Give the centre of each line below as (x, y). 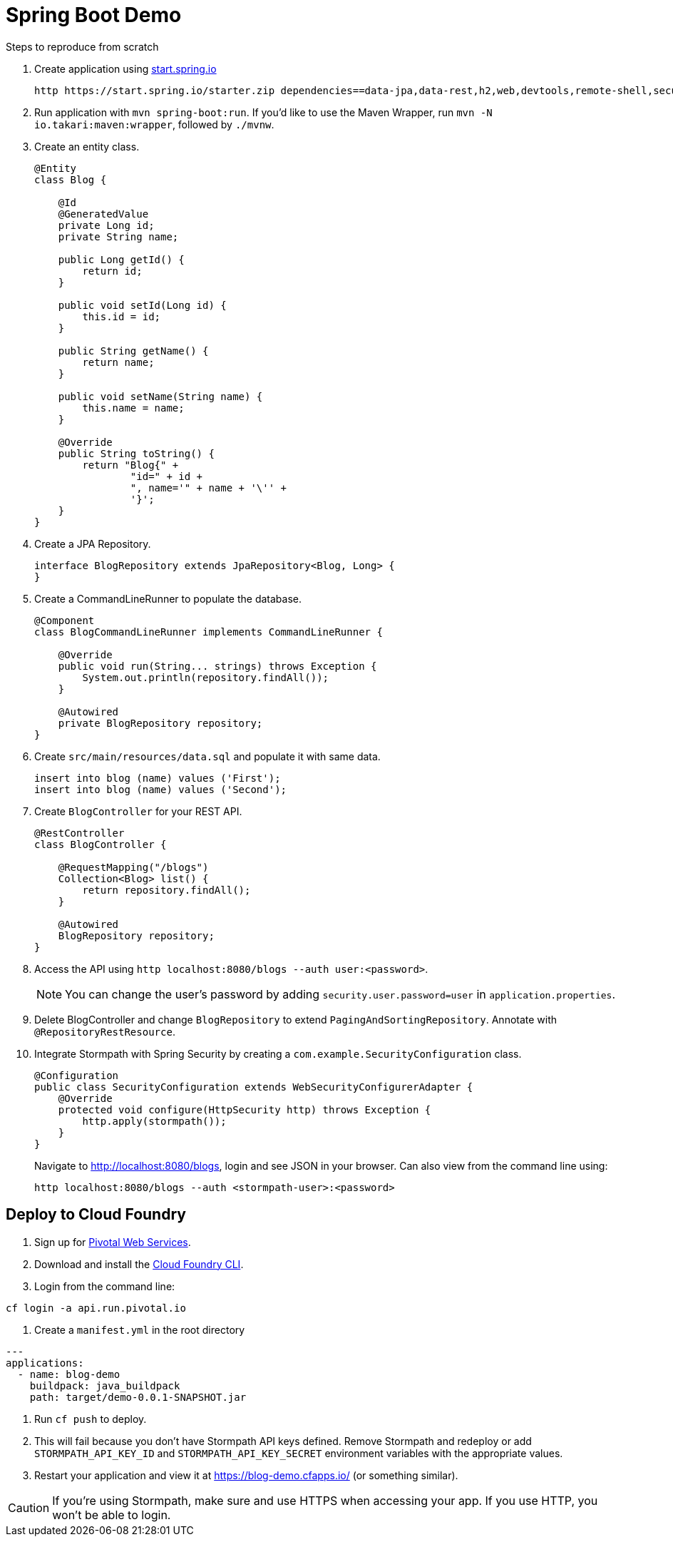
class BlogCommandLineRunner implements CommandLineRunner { (209, 632)
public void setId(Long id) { (142, 305)
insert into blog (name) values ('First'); (158, 778)
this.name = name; (133, 408)
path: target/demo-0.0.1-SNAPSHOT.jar (138, 1397)
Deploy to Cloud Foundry (96, 1215)
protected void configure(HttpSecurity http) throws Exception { (245, 1109)
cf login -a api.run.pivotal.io (96, 1308)
